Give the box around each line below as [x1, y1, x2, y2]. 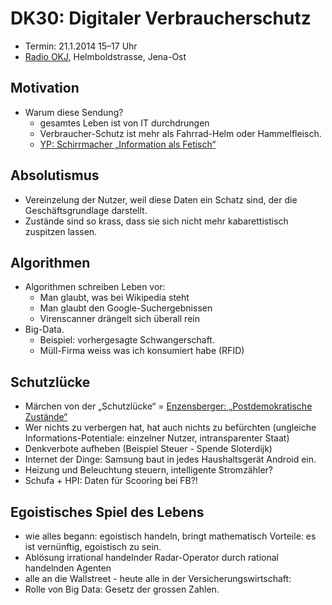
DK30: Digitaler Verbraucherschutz [10, 7, 312, 30]
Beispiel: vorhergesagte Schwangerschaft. [39, 334, 215, 346]
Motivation [10, 80, 80, 97]
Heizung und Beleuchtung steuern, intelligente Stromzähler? [24, 464, 273, 476]
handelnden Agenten [24, 562, 112, 574]
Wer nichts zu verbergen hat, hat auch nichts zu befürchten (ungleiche [24, 422, 317, 434]
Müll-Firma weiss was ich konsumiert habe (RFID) [39, 345, 245, 357]
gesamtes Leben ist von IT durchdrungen [39, 117, 210, 129]
